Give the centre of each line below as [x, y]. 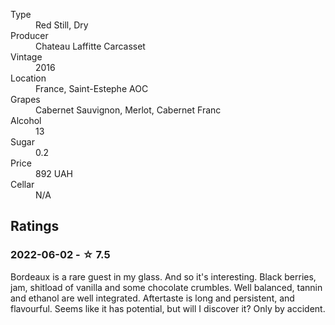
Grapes [25, 99]
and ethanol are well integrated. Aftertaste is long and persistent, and [152, 298]
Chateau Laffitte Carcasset [90, 46]
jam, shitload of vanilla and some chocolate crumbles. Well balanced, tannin [166, 287]
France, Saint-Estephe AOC [92, 88]
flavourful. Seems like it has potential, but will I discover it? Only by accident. [168, 308]
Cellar [22, 184]
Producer [29, 35]
